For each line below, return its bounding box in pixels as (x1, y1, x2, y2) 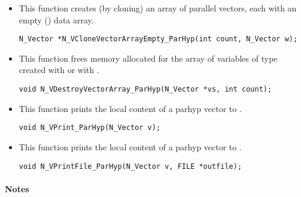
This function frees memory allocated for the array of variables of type (19, 51, 278, 64)
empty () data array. (19, 13, 94, 26)
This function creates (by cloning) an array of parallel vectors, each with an (19, 2, 297, 14)
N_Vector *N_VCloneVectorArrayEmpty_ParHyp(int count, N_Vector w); (19, 35, 298, 44)
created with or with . (19, 63, 99, 76)
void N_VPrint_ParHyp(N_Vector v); (19, 123, 161, 132)
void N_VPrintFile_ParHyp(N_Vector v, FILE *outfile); (19, 162, 242, 171)
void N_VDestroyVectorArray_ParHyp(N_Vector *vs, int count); (19, 85, 272, 94)
